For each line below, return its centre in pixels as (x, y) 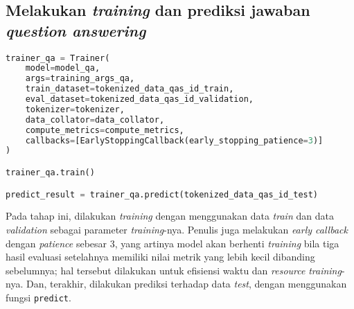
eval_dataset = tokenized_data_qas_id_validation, (139, 99)
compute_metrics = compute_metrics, (105, 130)
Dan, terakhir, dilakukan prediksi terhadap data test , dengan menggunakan (186, 284)
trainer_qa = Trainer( (58, 58)
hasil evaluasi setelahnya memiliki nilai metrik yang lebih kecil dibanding (160, 257)
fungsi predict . (38, 297)
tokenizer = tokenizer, (75, 109)
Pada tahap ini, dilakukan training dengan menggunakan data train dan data (170, 216)
